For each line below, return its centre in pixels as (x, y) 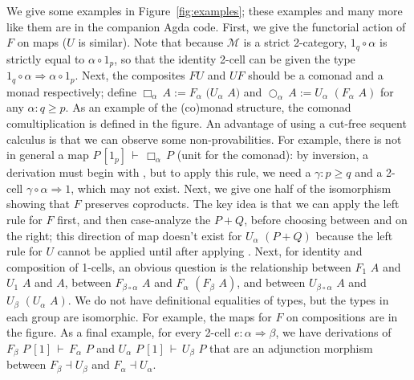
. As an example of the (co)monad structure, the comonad (208, 107)
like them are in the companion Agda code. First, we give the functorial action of (206, 26)
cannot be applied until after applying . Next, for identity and (210, 251)
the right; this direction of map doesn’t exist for (124, 235)
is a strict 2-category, (295, 42)
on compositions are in (342, 316)
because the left (354, 235)
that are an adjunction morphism (291, 347)
